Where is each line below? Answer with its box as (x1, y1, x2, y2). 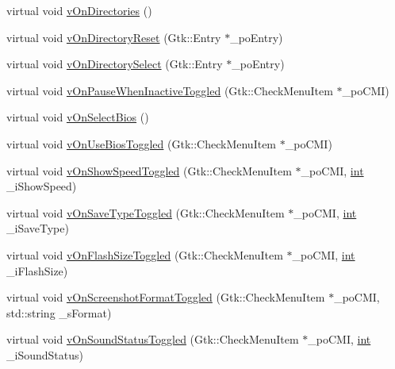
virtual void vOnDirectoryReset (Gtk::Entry (6, 29, 221, 45)
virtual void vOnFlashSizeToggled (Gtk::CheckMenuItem (6, 246, 283, 263)
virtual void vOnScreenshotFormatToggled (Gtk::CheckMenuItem (6, 289, 325, 306)
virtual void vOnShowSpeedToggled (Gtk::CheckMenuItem (6, 162, 292, 179)
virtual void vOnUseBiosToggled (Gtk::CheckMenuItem (6, 135, 277, 152)
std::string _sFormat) (6, 304, 112, 321)
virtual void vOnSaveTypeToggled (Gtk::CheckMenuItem (6, 204, 285, 221)
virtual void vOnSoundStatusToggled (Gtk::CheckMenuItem (6, 331, 299, 348)
